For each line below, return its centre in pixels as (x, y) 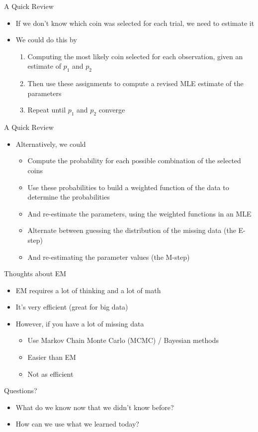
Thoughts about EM (35, 273)
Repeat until (47, 110)
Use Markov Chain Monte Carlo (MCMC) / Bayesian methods (123, 340)
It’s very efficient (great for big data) (72, 307)
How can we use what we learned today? (77, 424)
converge (112, 110)
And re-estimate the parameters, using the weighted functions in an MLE (139, 213)
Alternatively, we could (51, 144)
